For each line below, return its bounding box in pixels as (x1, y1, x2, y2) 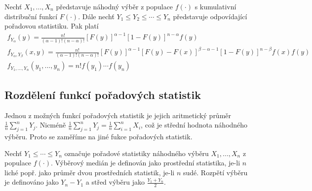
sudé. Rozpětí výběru (183, 167, 248, 177)
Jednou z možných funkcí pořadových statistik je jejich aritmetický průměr (4, 110, 232, 120)
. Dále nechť (78, 11, 115, 21)
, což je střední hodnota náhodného (141, 120, 248, 130)
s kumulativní (195, 1, 236, 11)
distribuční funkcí (4, 11, 58, 21)
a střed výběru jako (85, 177, 145, 187)
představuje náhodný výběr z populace (56, 1, 173, 11)
